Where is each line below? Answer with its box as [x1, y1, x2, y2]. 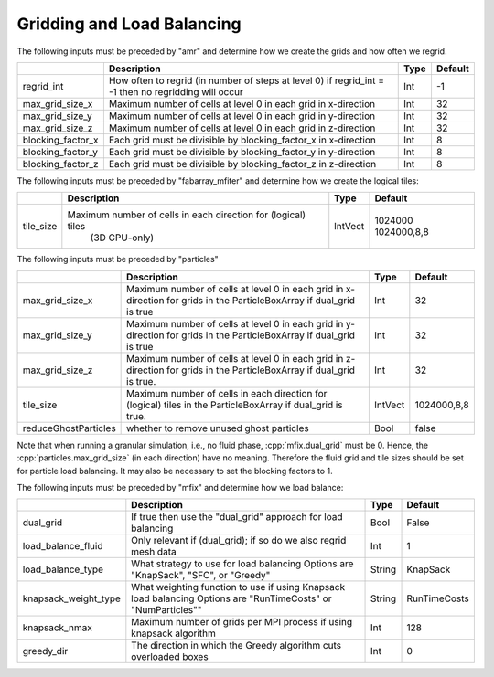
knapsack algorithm [131, 627, 217, 640]
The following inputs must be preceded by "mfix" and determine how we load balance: [16, 481, 344, 492]
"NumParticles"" [131, 604, 202, 617]
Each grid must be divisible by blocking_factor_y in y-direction [108, 145, 376, 158]
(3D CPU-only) [90, 231, 155, 244]
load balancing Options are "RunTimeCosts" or [131, 592, 332, 605]
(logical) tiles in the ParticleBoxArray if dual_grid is [126, 398, 343, 411]
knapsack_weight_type [22, 592, 121, 605]
